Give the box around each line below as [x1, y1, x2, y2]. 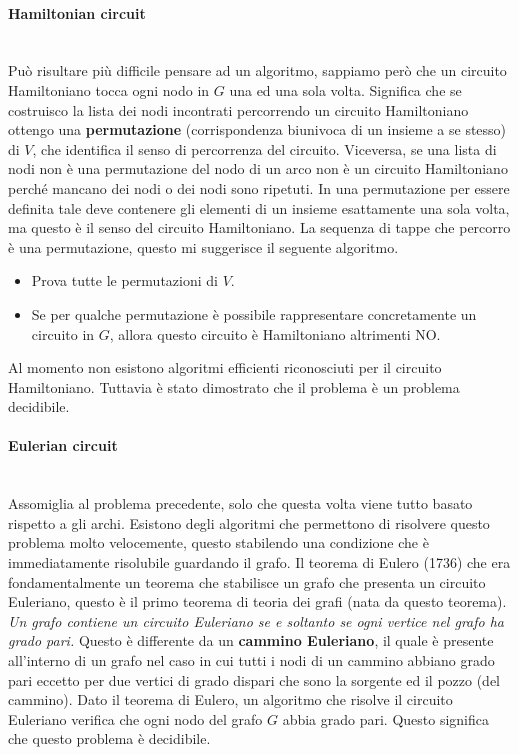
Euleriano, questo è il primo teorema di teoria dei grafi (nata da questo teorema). [8, 591, 507, 612]
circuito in [31, 323, 95, 344]
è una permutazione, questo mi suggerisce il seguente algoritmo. [8, 236, 399, 257]
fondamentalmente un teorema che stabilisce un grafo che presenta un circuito [8, 571, 486, 592]
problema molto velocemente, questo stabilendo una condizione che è [8, 532, 429, 553]
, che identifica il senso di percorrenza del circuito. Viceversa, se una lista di [32, 138, 497, 159]
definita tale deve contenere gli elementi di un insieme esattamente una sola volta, [8, 197, 510, 218]
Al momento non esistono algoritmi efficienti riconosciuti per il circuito [8, 357, 442, 378]
